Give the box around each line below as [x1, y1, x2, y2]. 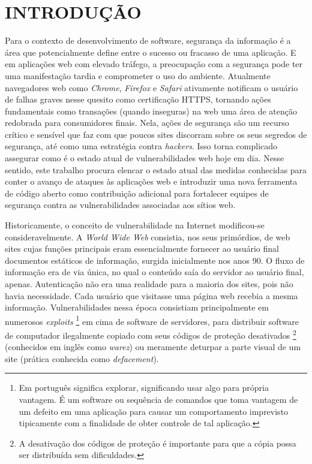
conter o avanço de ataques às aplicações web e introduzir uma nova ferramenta [5, 175, 298, 188]
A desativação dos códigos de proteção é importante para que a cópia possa [19, 436, 296, 449]
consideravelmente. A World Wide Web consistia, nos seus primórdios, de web [5, 230, 290, 243]
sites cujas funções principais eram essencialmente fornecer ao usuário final [5, 242, 279, 255]
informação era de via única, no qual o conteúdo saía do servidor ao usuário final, [5, 266, 304, 278]
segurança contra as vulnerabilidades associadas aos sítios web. [5, 198, 236, 211]
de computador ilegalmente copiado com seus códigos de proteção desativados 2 [5, 327, 296, 341]
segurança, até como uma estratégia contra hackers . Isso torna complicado [5, 140, 278, 152]
